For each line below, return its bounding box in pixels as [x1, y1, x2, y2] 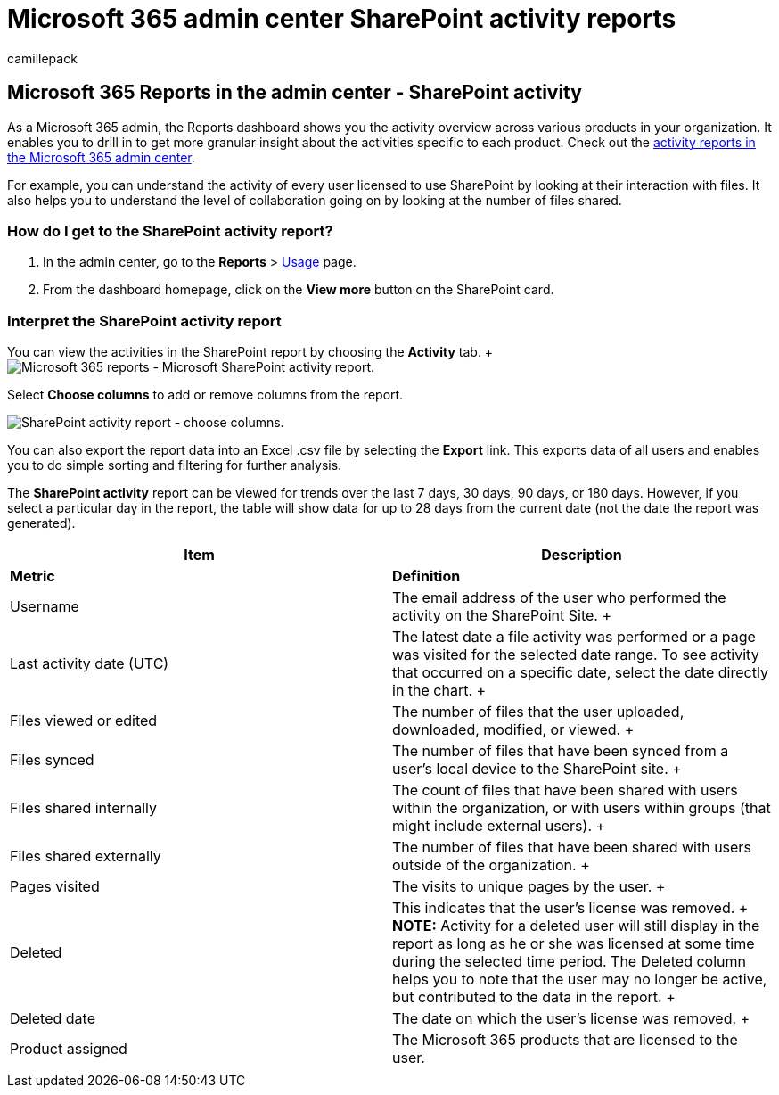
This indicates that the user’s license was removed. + [392, 899, 749, 918]
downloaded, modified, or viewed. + [392, 720, 635, 739]
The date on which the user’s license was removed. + [392, 1009, 750, 1028]
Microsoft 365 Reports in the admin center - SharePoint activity [7, 81, 582, 104]
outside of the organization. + [392, 856, 590, 875]
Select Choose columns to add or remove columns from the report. [7, 387, 404, 403]
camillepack [7, 50, 78, 66]
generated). [7, 515, 76, 531]
